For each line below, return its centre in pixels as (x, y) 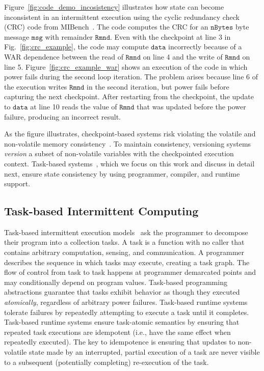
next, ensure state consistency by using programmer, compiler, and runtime (122, 173)
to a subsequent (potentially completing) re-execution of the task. (107, 362)
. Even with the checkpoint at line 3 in (170, 36)
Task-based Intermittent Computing (101, 211)
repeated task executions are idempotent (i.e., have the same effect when (117, 332)
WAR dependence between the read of (64, 56)
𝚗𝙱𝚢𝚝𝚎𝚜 (222, 28)
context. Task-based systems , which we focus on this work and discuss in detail (129, 163)
